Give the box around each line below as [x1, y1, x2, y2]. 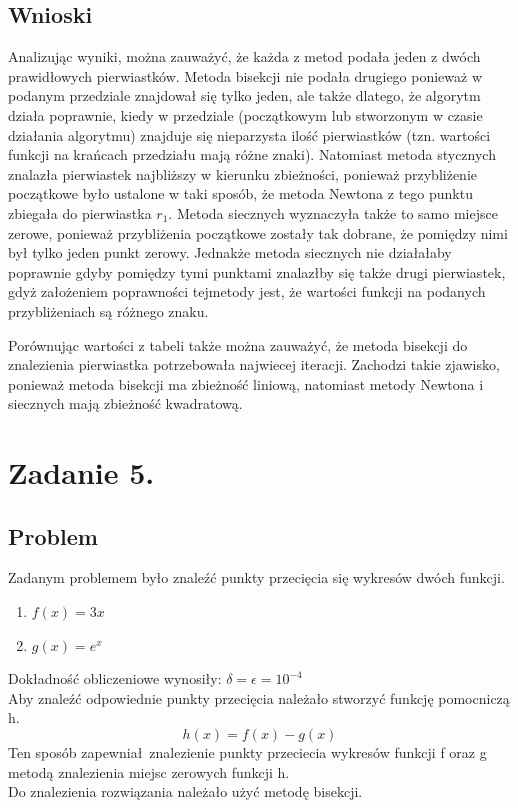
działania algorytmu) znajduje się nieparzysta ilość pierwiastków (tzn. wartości [8, 124, 491, 145]
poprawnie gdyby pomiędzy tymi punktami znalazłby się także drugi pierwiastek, [8, 261, 506, 282]
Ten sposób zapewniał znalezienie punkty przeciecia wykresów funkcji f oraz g [8, 742, 487, 763]
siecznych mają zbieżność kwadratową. [8, 393, 243, 414]
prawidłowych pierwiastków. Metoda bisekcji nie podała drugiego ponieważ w [8, 65, 483, 86]
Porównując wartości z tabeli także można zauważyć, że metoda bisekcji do [8, 334, 468, 355]
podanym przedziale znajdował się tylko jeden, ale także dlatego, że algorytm [8, 85, 481, 106]
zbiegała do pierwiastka [8, 202, 152, 223]
